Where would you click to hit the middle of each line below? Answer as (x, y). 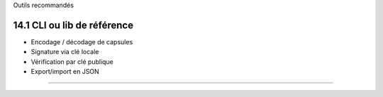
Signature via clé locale (65, 52)
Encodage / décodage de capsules (82, 41)
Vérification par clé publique (72, 62)
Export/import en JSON (65, 72)
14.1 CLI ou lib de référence (73, 25)
